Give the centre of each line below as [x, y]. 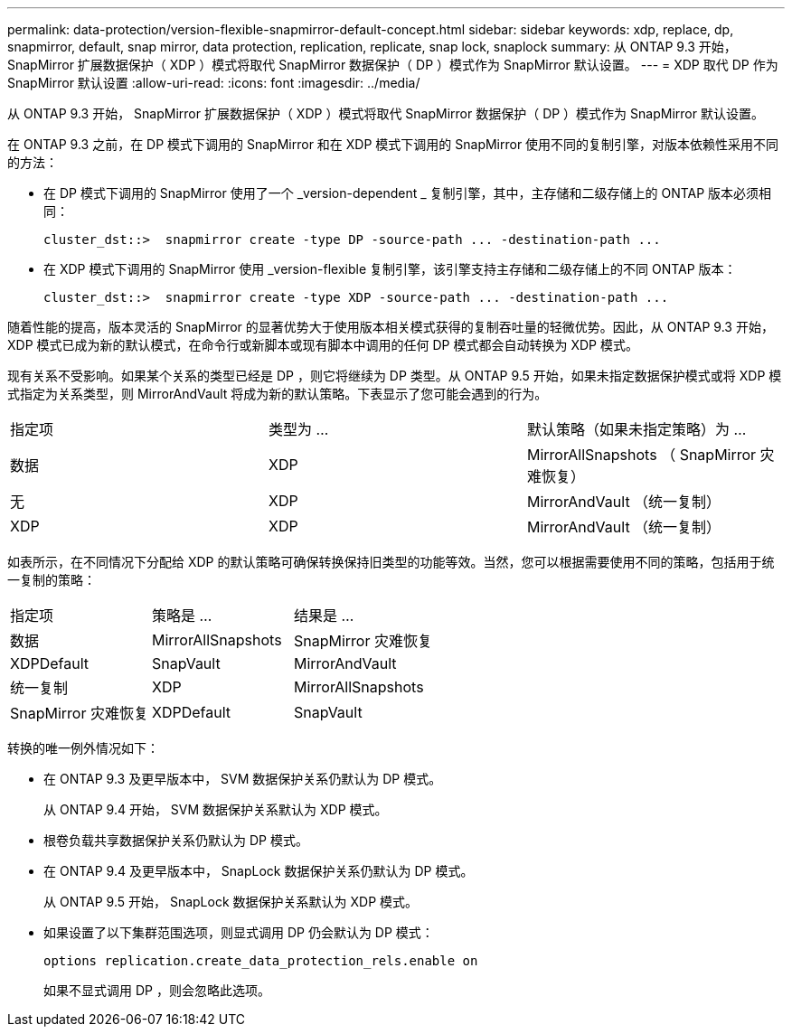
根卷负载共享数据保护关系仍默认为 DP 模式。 [176, 840]
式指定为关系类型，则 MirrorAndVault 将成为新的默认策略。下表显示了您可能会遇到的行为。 [278, 394]
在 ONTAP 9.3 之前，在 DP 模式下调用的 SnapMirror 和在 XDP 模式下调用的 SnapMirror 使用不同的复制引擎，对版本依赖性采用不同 [393, 144]
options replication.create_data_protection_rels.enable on [261, 961]
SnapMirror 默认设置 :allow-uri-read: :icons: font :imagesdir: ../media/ [214, 83]
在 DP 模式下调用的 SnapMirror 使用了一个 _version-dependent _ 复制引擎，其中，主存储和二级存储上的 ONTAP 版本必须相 [408, 193]
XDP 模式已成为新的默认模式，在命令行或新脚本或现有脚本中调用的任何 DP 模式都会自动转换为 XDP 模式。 [323, 345]
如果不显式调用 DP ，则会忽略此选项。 [157, 990]
